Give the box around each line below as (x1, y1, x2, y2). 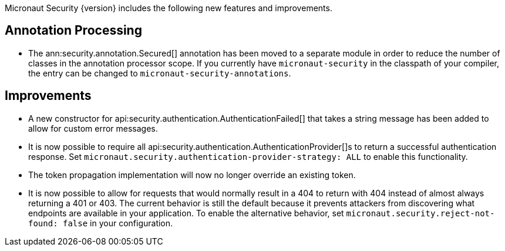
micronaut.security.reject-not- (346, 208, 495, 218)
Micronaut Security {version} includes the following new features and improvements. (5, 3, 332, 13)
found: (28, 218, 58, 228)
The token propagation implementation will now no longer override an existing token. (28, 169, 356, 180)
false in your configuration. (63, 217, 173, 228)
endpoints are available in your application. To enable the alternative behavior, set (28, 208, 344, 218)
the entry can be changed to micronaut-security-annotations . (28, 68, 291, 78)
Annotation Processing (5, 23, 142, 38)
